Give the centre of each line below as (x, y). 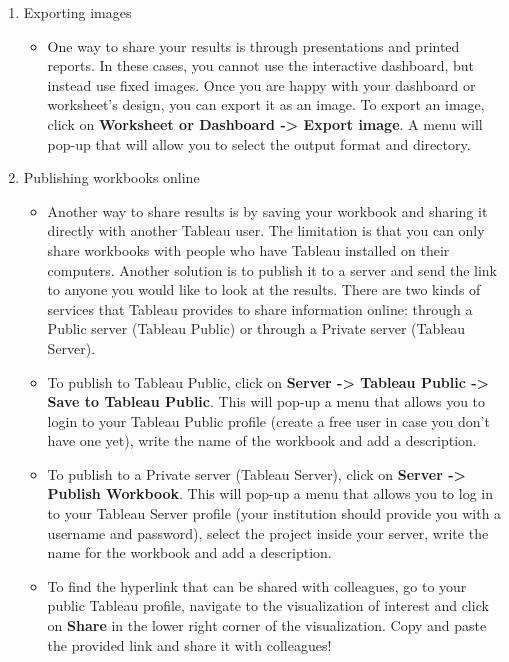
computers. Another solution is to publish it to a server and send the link (272, 269)
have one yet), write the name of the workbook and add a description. (262, 440)
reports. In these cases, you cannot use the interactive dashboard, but (261, 65)
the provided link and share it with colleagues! (189, 644)
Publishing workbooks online (111, 177)
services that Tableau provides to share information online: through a (260, 308)
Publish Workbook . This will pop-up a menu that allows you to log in (270, 493)
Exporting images (77, 12)
